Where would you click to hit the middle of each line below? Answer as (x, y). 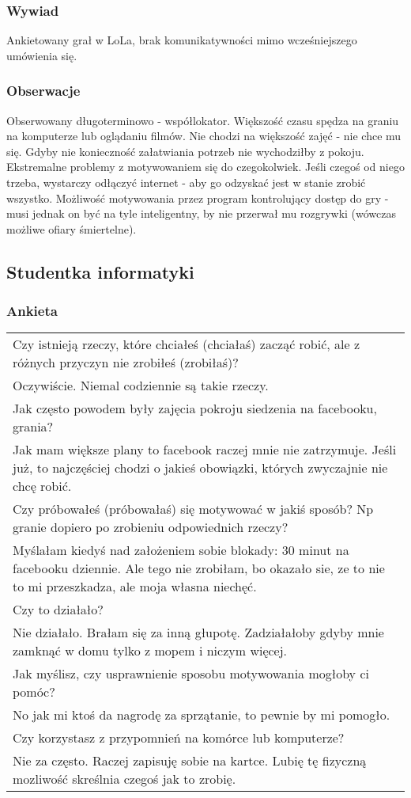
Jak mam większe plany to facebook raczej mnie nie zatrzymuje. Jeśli (205, 450)
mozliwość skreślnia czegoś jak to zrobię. (124, 779)
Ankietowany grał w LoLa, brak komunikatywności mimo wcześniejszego (182, 40)
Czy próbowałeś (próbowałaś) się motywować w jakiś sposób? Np (193, 509)
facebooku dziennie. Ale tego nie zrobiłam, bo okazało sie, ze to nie (199, 568)
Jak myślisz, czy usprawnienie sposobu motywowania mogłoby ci (191, 674)
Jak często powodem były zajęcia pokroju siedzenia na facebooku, (195, 408)
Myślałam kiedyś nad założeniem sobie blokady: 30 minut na (181, 550)
